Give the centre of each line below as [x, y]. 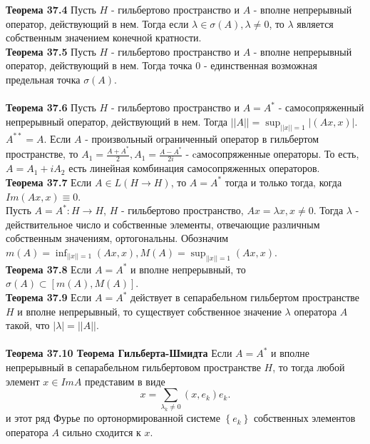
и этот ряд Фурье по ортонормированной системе [113, 418]
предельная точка [43, 79]
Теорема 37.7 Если [49, 182]
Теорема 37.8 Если [49, 269]
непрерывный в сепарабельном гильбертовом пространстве [133, 367]
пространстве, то [42, 154]
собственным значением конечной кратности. [104, 37]
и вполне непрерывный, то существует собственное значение [149, 311]
